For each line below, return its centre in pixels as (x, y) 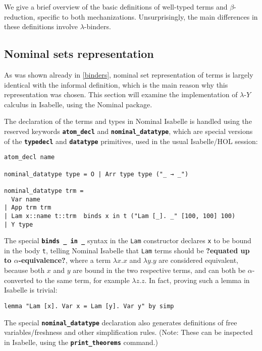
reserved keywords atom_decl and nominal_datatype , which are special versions (128, 131)
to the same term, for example (83, 280)
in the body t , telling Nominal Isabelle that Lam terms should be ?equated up (127, 250)
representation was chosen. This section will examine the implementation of (121, 94)
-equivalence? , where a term (65, 260)
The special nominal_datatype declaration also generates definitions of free (121, 322)
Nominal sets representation (79, 54)
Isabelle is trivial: (31, 290)
